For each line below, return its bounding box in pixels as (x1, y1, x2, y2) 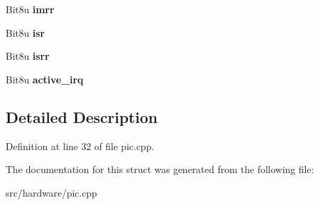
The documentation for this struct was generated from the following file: (6, 162, 314, 177)
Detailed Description (6, 106, 158, 127)
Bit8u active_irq (6, 72, 84, 86)
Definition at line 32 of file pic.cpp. (6, 138, 155, 153)
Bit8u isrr (6, 49, 49, 63)
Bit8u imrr (6, 2, 54, 16)
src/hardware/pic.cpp (6, 185, 98, 199)
